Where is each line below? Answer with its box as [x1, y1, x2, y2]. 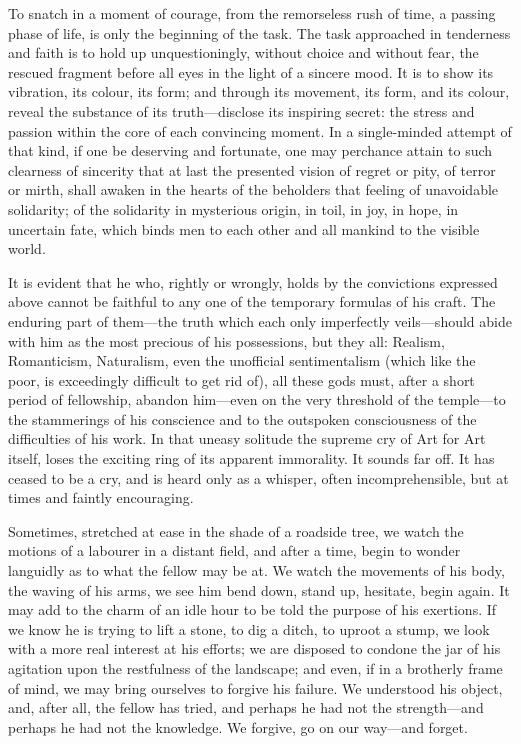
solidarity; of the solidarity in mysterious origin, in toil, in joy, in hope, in [8, 198, 459, 219]
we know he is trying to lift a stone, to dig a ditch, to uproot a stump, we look [8, 618, 490, 639]
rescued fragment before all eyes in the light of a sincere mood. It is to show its [8, 61, 494, 82]
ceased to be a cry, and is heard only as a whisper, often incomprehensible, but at [8, 467, 509, 488]
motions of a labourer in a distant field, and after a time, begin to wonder [8, 540, 461, 561]
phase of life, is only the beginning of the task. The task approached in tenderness [8, 22, 511, 43]
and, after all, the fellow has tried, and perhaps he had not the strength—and [8, 697, 484, 718]
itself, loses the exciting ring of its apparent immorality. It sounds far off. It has [8, 448, 495, 469]
